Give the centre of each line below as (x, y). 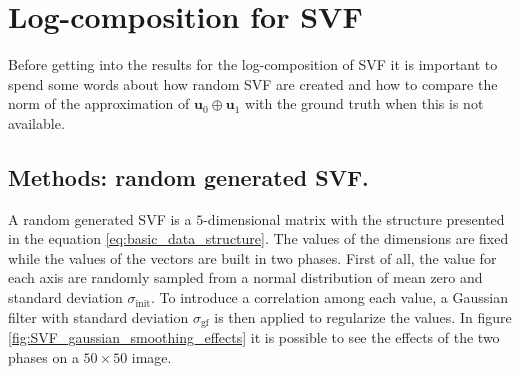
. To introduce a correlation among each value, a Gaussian (330, 297)
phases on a (43, 356)
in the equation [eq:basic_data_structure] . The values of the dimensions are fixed (258, 238)
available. (36, 122)
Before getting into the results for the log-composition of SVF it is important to (253, 64)
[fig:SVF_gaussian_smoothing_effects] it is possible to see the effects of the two (254, 337)
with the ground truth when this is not (364, 103)
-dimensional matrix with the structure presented (354, 218)
